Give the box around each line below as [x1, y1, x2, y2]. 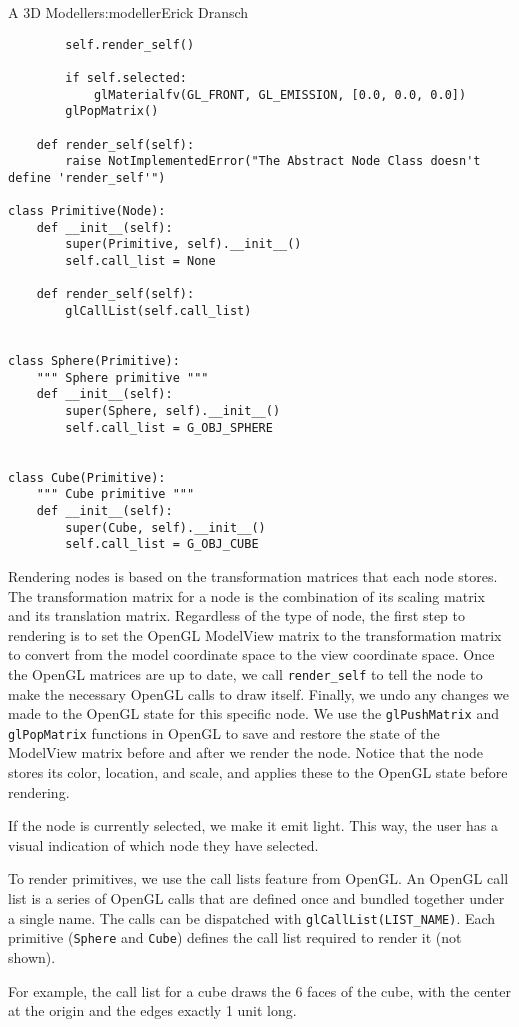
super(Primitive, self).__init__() [65, 237, 302, 252]
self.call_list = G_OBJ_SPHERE [65, 420, 273, 435]
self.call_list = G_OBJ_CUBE [65, 537, 259, 552]
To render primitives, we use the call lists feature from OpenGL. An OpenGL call [8, 868, 509, 889]
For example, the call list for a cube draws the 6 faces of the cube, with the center [8, 980, 511, 1001]
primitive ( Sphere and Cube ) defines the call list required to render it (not [8, 927, 462, 948]
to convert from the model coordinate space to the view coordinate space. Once [8, 644, 495, 665]
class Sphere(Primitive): [8, 354, 180, 369]
